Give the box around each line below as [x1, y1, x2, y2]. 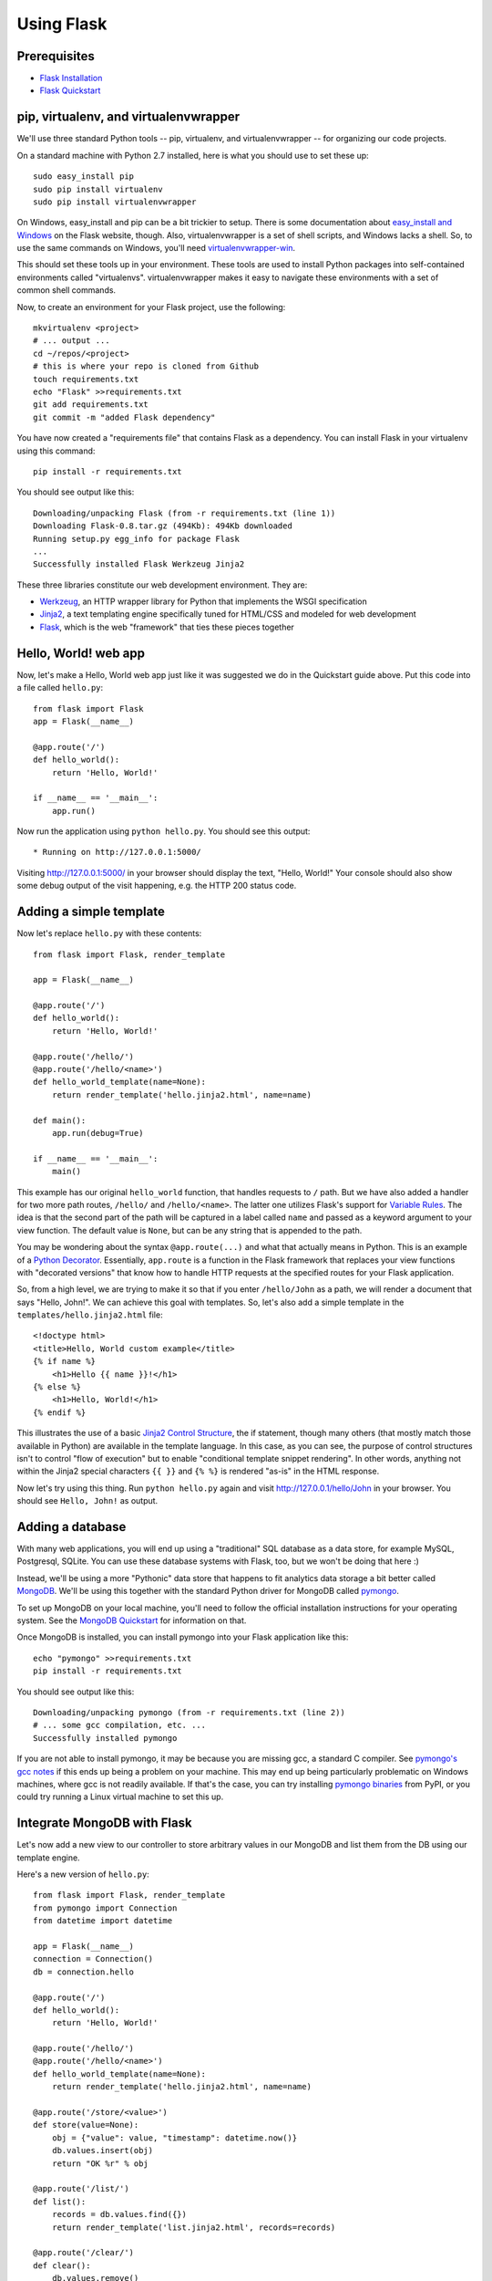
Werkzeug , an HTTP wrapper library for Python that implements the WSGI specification [39, 596, 368, 607]
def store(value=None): [33, 2120, 139, 2130]
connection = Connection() [33, 1953, 154, 1964]
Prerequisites [16, 48, 95, 64]
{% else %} [33, 1382, 82, 1392]
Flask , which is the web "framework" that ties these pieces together [39, 621, 295, 632]
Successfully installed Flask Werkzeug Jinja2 [33, 559, 245, 569]
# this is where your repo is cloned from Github [33, 361, 260, 371]
